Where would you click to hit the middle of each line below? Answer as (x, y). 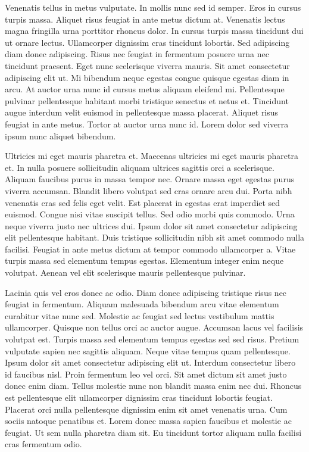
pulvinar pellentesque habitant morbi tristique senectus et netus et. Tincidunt (147, 100)
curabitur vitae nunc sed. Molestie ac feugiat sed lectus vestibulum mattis (140, 315)
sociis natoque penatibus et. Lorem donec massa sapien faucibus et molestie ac (148, 421)
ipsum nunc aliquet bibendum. (60, 135)
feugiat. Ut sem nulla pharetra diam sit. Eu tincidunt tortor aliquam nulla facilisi (153, 432)
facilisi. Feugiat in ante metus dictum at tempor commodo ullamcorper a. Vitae (150, 249)
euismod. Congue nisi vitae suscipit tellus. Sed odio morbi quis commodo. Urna (150, 214)
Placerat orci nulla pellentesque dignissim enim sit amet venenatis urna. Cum (146, 409)
